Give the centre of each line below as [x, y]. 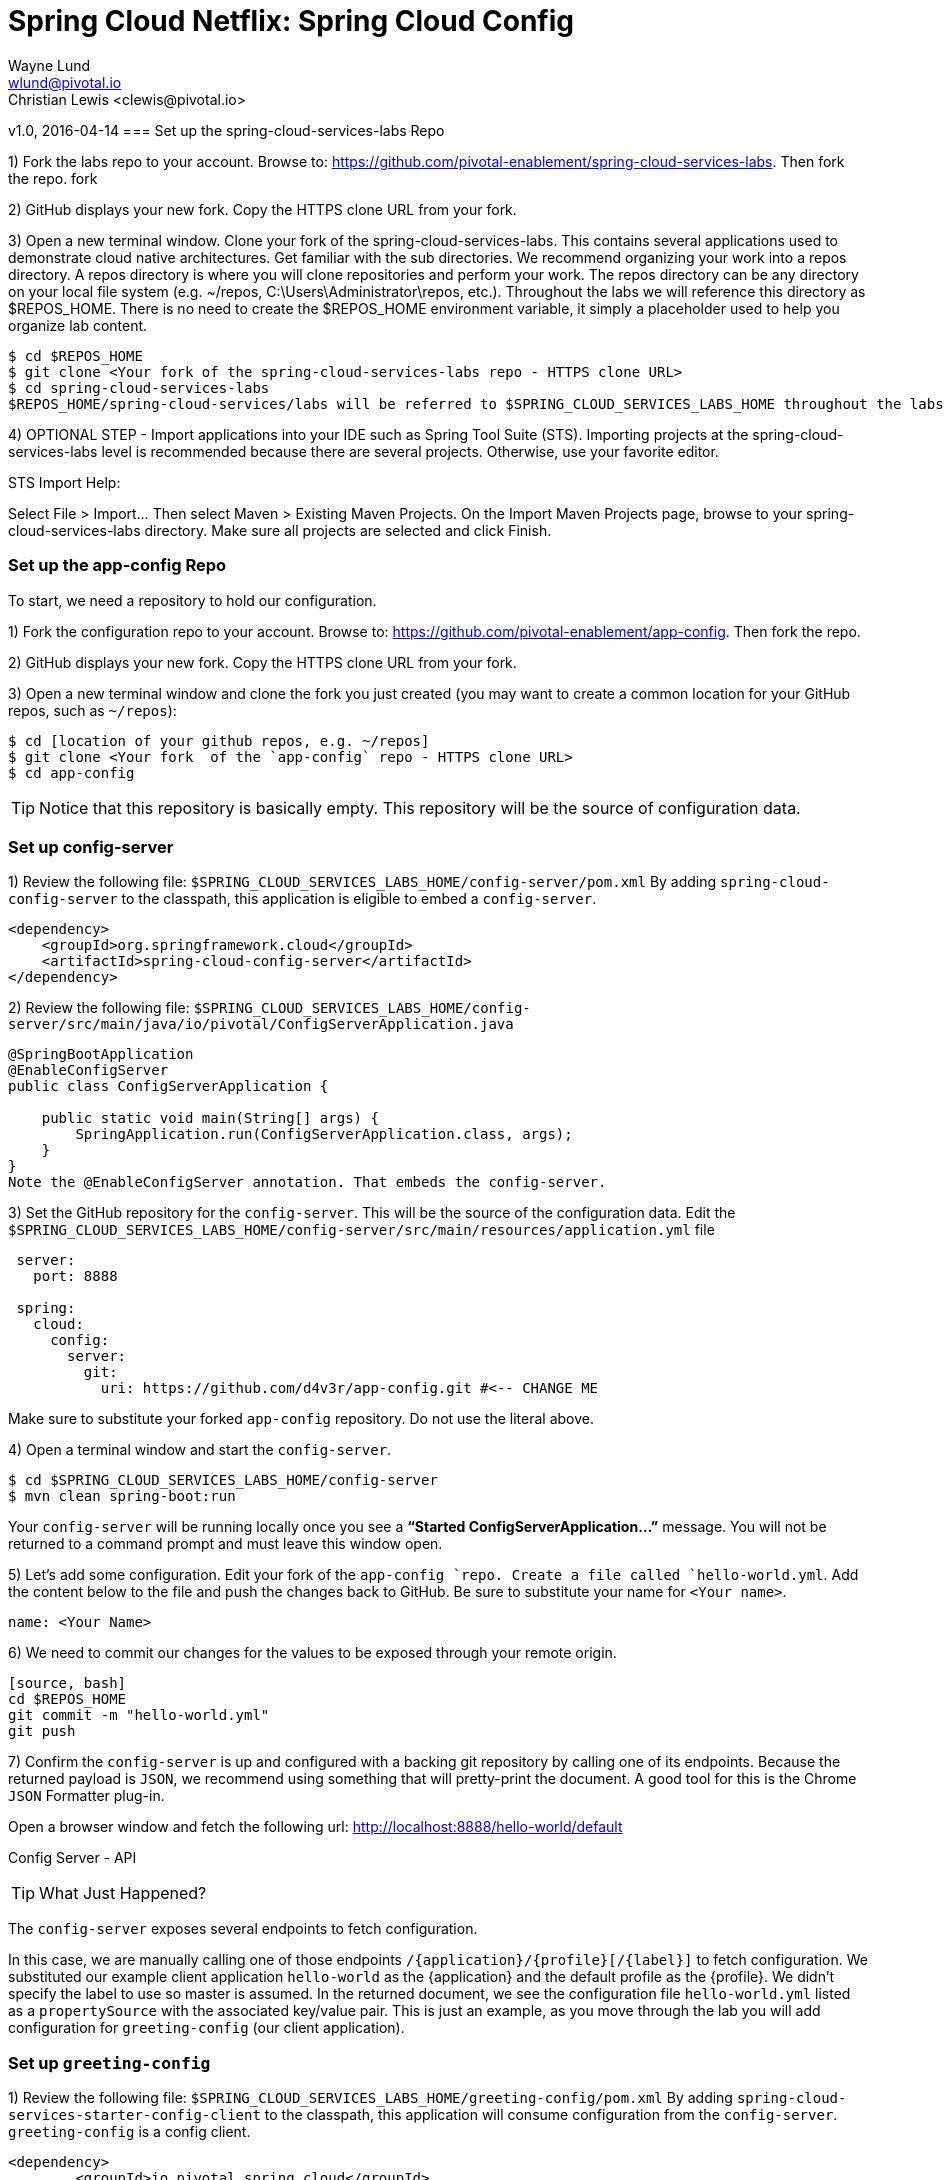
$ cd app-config [71, 772]
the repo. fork [53, 178]
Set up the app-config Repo [117, 565]
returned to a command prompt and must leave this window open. [225, 1544]
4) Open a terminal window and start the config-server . [200, 1450]
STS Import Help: [64, 482]
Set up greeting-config [109, 2062]
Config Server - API [72, 1858]
